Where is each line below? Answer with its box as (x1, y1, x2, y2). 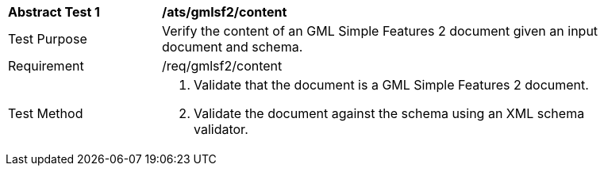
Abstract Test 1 (8, 4, 100, 20)
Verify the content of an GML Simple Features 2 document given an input (162, 23, 598, 39)
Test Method (8, 105, 83, 121)
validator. (194, 121, 248, 137)
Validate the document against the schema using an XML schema (194, 105, 585, 121)
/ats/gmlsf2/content (162, 4, 287, 20)
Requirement (8, 58, 84, 74)
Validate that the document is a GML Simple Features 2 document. (194, 77, 589, 93)
